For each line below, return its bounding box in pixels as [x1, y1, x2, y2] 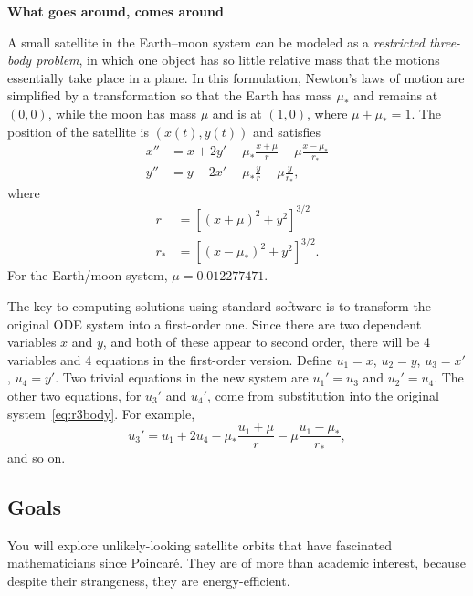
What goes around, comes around [7, 2, 224, 20]
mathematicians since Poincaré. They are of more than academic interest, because [7, 553, 466, 572]
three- [428, 32, 461, 51]
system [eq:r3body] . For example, [7, 403, 195, 423]
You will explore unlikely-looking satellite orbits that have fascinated [7, 535, 393, 554]
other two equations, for [7, 386, 142, 404]
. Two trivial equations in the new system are [55, 368, 309, 387]
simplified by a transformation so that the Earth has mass [7, 86, 332, 105]
